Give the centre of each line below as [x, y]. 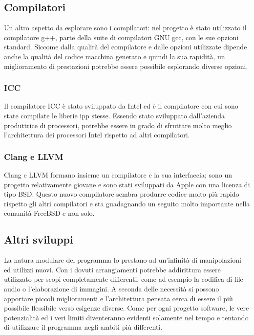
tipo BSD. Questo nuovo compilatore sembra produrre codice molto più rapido [122, 194]
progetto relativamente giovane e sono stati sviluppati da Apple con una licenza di [127, 184]
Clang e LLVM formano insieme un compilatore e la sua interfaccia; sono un [118, 174]
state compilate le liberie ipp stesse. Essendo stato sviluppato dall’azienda [114, 115]
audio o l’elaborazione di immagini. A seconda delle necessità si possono [112, 288]
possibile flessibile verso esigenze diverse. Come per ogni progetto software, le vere [127, 308]
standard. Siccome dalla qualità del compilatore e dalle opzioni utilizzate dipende [126, 47]
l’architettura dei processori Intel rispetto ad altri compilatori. [97, 135]
